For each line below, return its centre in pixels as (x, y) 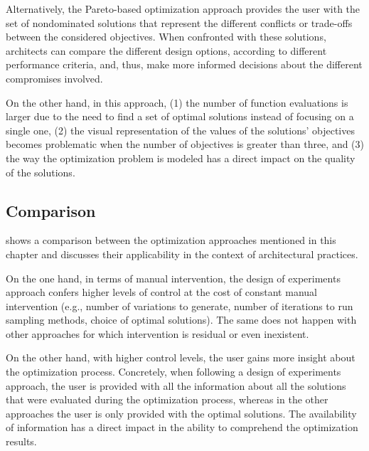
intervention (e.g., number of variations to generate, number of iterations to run (180, 306)
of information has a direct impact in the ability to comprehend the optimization (182, 427)
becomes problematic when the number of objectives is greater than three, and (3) (185, 144)
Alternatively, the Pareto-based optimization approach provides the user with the (183, 9)
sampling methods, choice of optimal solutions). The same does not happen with (181, 320)
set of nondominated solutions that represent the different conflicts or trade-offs (179, 22)
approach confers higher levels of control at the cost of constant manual (161, 292)
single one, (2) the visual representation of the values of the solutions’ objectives (180, 130)
